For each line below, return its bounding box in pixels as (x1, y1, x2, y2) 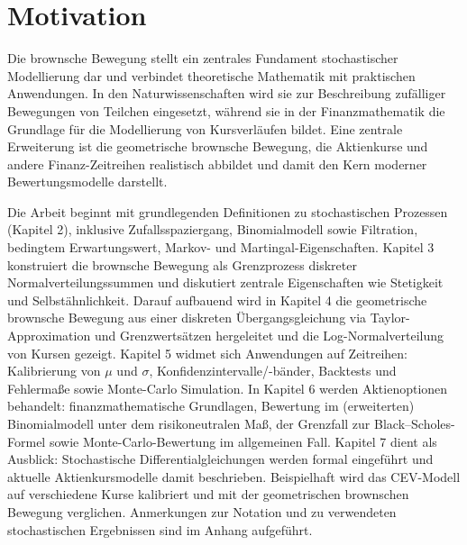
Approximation (7, 326, 91, 345)
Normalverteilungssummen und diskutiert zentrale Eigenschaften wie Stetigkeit (7, 273, 444, 292)
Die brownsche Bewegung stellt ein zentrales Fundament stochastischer (7, 49, 398, 68)
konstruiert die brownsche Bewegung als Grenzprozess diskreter (7, 255, 357, 274)
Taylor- (370, 308, 410, 327)
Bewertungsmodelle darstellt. (7, 172, 168, 191)
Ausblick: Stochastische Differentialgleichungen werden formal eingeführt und (7, 450, 434, 468)
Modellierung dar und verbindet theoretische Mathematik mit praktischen (7, 66, 416, 85)
